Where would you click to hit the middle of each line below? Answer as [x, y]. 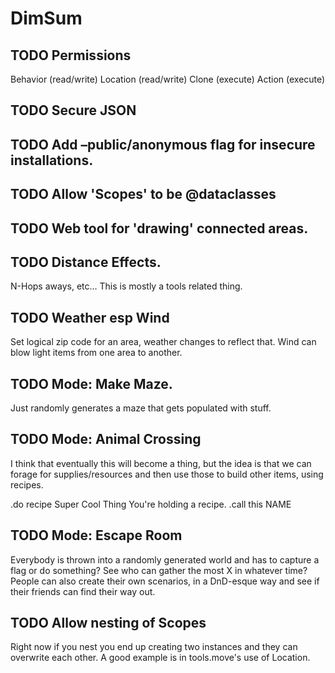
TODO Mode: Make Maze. [91, 383]
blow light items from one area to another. [96, 353]
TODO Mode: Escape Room [96, 535]
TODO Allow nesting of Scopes [108, 623]
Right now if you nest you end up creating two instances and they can [154, 647]
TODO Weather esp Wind [90, 317]
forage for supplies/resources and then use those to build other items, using [167, 474]
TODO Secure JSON [73, 110]
